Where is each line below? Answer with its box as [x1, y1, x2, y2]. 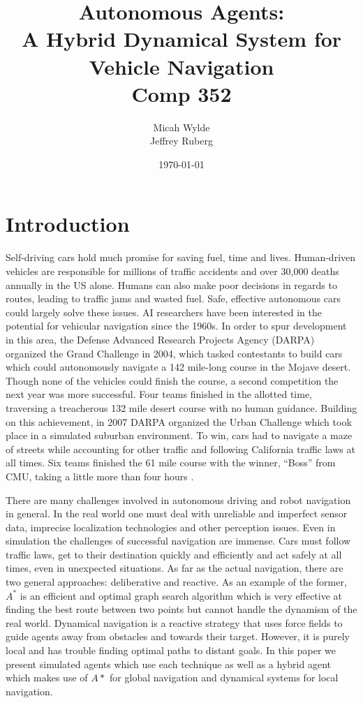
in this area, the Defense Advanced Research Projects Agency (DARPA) [6, 332, 315, 346]
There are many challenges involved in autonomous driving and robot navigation [6, 492, 351, 507]
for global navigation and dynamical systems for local [110, 670, 339, 685]
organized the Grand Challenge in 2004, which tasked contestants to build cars [6, 346, 343, 360]
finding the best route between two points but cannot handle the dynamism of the [6, 602, 357, 616]
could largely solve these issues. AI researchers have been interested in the [6, 304, 323, 319]
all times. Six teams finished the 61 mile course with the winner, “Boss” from [6, 455, 336, 470]
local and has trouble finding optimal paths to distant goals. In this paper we [6, 643, 336, 658]
